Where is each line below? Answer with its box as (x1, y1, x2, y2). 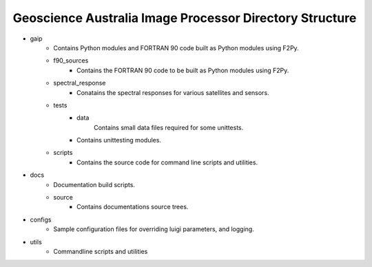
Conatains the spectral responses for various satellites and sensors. (76, 88, 269, 96)
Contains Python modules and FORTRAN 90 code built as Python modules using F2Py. (53, 43, 299, 52)
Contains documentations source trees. (76, 203, 189, 211)
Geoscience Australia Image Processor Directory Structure (12, 10, 357, 25)
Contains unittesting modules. (76, 136, 162, 145)
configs (30, 215, 52, 224)
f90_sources (53, 56, 89, 65)
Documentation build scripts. (53, 180, 136, 189)
